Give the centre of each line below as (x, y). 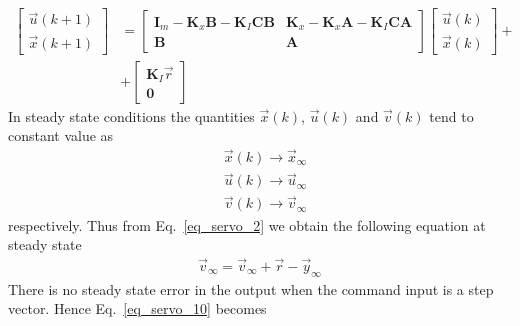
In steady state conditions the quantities (131, 115)
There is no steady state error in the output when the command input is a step (251, 288)
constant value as (61, 135)
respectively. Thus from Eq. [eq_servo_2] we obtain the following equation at (247, 224)
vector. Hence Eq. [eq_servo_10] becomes (137, 308)
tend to (451, 115)
